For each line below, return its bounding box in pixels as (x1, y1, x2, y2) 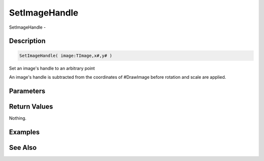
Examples (9, 128, 40, 136)
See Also (9, 143, 37, 152)
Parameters (9, 87, 45, 95)
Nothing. (9, 115, 27, 121)
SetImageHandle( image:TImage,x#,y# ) (19, 53, 112, 58)
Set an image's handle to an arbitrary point (9, 65, 95, 71)
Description (9, 37, 46, 45)
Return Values (9, 102, 53, 110)
